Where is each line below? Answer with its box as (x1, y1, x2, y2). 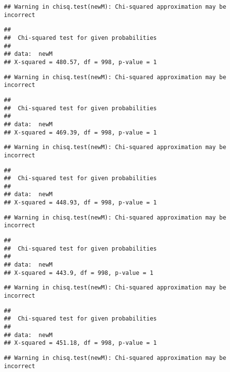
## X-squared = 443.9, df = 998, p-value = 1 (4, 269, 153, 276)
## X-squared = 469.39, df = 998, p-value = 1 (4, 129, 157, 136)
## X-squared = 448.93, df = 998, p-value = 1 (4, 199, 157, 206)
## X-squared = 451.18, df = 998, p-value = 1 (4, 339, 157, 347)
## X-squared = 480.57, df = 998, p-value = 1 (4, 58, 157, 66)
